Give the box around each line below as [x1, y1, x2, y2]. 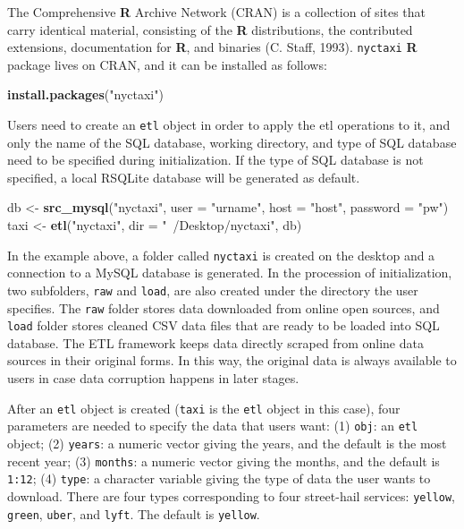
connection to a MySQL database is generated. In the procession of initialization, [7, 263, 452, 282]
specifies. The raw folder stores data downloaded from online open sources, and [7, 298, 440, 317]
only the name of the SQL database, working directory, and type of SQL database [7, 132, 457, 151]
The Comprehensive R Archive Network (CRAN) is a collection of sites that [7, 3, 426, 21]
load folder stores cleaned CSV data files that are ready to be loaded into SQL [7, 316, 440, 335]
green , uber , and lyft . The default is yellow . [7, 504, 260, 523]
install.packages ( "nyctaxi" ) [7, 85, 164, 104]
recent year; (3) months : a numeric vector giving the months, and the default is [7, 451, 440, 470]
